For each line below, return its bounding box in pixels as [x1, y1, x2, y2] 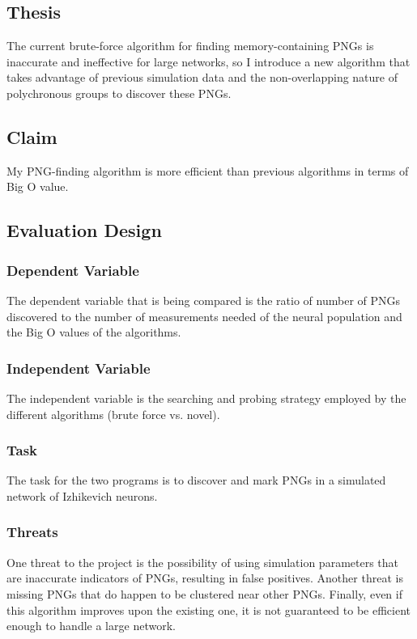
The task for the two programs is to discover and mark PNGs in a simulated [6, 472, 386, 489]
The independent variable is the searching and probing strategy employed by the [6, 389, 406, 406]
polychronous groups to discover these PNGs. [6, 84, 232, 101]
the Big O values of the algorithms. [6, 324, 181, 341]
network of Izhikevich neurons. [6, 487, 158, 504]
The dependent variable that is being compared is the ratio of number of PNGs [6, 291, 401, 308]
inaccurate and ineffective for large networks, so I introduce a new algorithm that [6, 53, 411, 70]
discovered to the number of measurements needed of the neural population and [6, 307, 402, 324]
